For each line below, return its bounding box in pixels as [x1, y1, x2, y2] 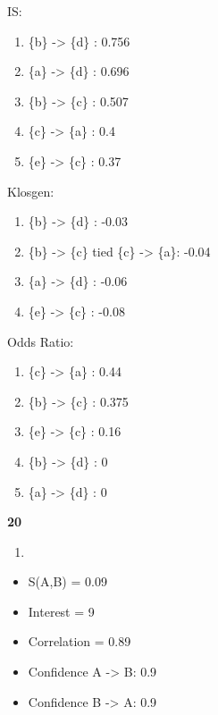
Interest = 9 [28, 601, 95, 620]
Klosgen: [7, 181, 54, 200]
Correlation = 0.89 [28, 632, 131, 651]
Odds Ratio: [7, 332, 74, 350]
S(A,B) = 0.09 [28, 572, 107, 591]
